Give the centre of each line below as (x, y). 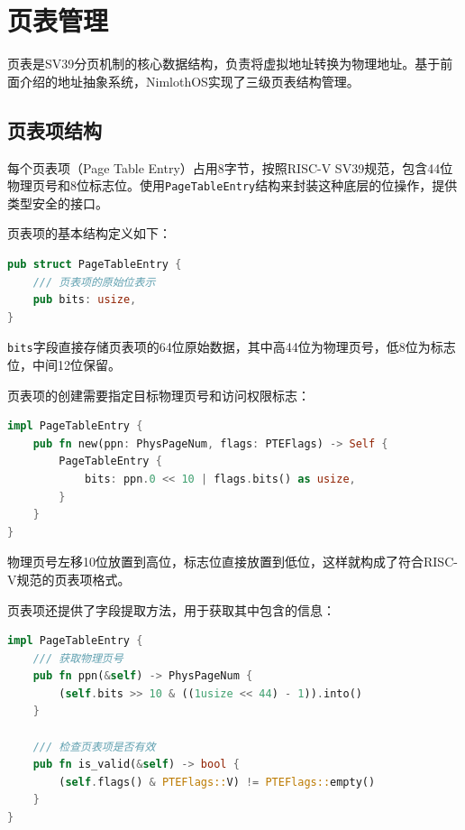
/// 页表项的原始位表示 (94, 282)
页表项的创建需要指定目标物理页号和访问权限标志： (159, 395)
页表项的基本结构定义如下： (89, 233)
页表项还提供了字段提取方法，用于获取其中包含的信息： (171, 609)
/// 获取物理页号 (78, 658)
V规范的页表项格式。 (69, 579)
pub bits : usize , (85, 300)
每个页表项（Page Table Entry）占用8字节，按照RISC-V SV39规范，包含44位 (230, 167)
